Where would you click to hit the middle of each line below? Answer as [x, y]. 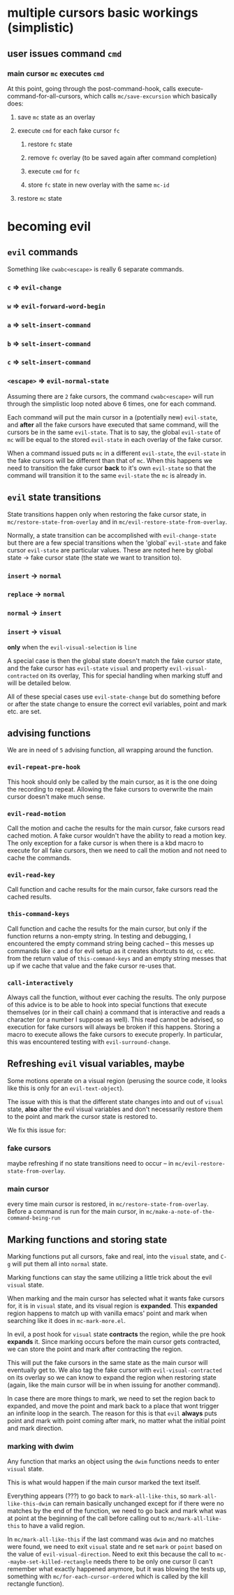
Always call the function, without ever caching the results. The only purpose [117, 997]
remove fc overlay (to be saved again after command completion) [122, 157]
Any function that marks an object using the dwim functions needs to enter [114, 1461]
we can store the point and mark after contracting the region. [95, 1349]
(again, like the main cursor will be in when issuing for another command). [114, 1385]
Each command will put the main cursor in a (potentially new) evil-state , [112, 417]
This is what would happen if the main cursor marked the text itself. [104, 1482]
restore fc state [50, 144]
